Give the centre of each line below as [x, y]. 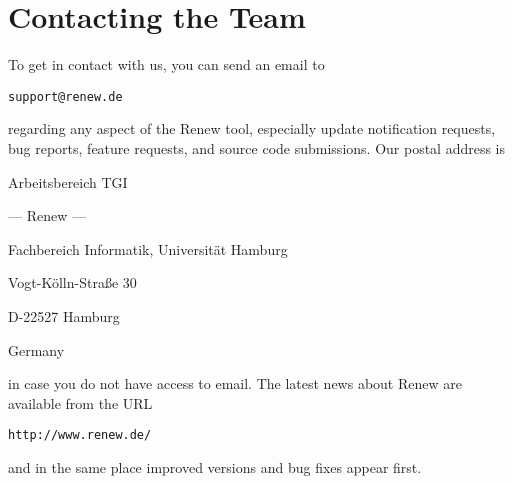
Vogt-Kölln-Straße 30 [72, 282]
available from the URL [80, 402]
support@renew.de [65, 96]
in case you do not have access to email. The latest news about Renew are [235, 383]
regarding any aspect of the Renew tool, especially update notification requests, [252, 128]
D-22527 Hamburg [64, 315]
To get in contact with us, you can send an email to [166, 64]
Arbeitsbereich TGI [68, 181]
